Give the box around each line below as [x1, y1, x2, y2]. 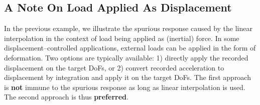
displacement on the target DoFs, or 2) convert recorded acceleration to [4, 62, 224, 72]
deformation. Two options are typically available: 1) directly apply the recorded [4, 52, 248, 62]
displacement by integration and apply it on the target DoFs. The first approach [4, 72, 251, 82]
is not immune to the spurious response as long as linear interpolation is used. [4, 81, 245, 92]
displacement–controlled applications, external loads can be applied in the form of [4, 42, 256, 53]
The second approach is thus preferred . [4, 91, 128, 102]
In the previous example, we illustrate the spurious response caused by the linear [4, 23, 252, 33]
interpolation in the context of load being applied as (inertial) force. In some [4, 32, 239, 43]
